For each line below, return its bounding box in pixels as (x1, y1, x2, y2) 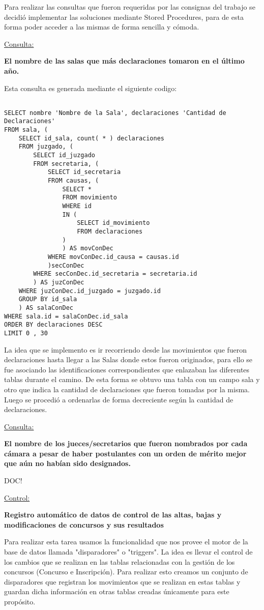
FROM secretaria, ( (33, 160, 99, 167)
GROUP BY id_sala (18, 296, 77, 303)
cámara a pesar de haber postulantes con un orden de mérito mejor (4, 448, 247, 458)
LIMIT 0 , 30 (4, 329, 48, 337)
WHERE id (62, 202, 92, 210)
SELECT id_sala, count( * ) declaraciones (18, 134, 164, 142)
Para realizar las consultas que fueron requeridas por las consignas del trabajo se (4, 2, 255, 12)
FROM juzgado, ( (18, 143, 74, 151)
